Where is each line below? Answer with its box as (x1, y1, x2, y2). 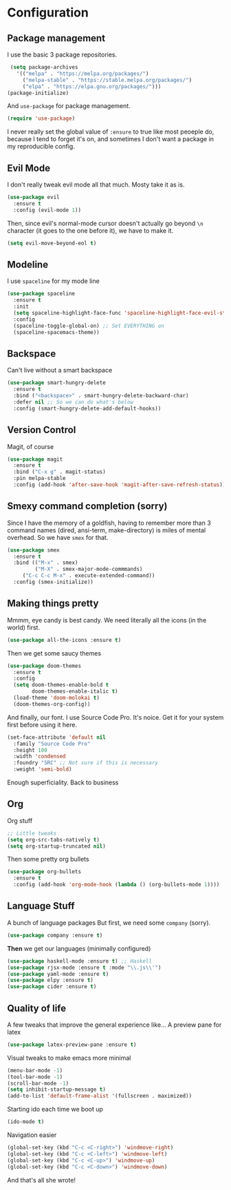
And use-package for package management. (7, 102, 131, 110)
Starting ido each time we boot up (7, 1105, 103, 1114)
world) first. (7, 623, 40, 631)
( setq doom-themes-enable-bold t (13, 682, 109, 689)
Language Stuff (7, 900, 75, 912)
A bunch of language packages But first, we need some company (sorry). (7, 918, 211, 927)
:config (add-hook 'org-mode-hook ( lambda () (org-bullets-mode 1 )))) (13, 881, 220, 888)
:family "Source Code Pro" (13, 740, 91, 747)
